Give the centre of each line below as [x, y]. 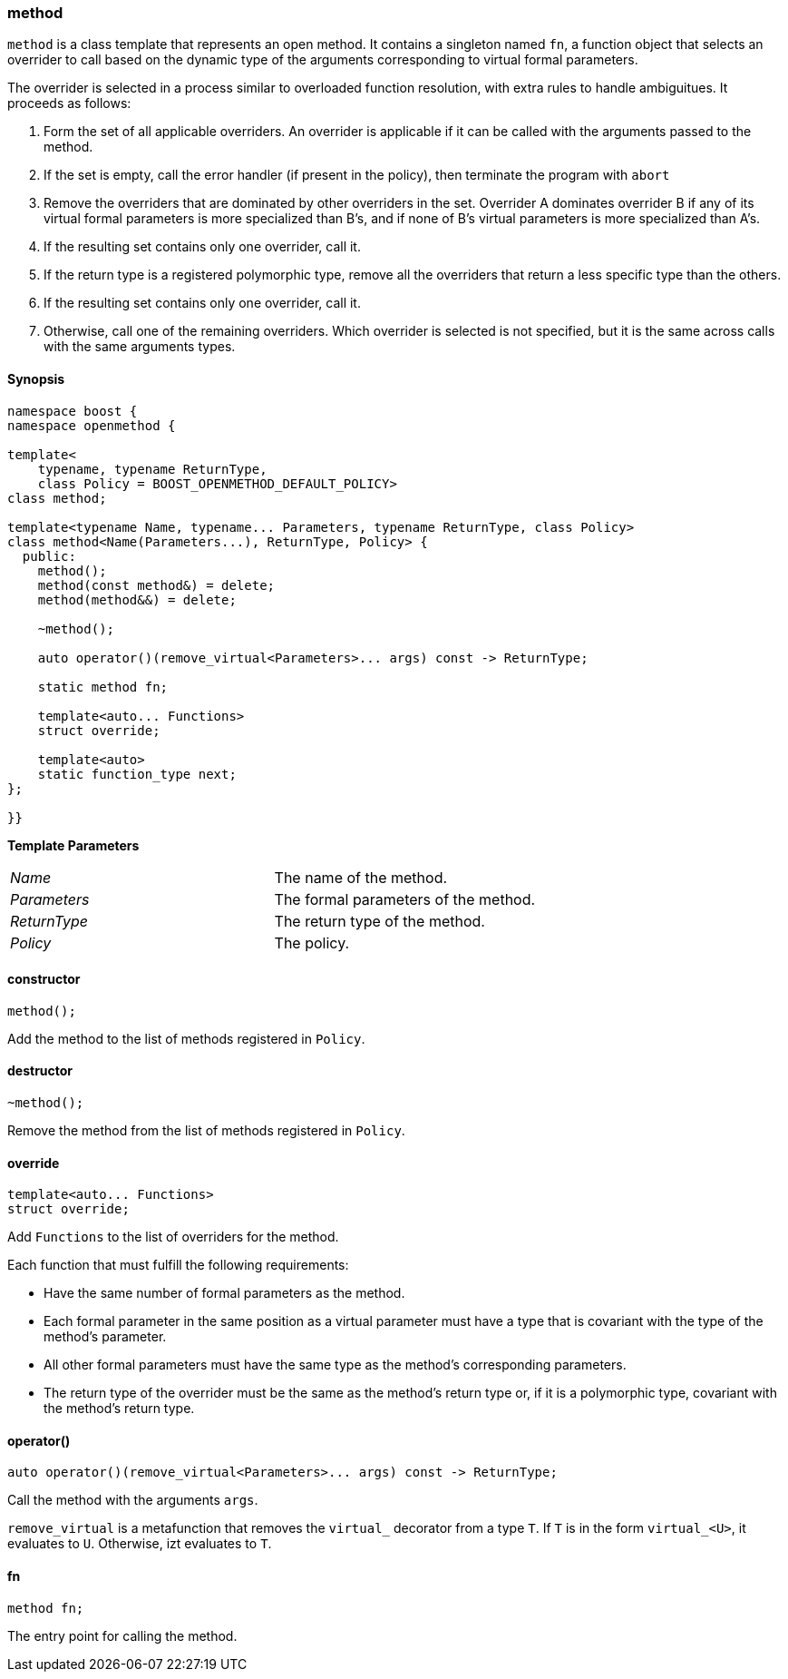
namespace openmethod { [92, 425]
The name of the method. [361, 877]
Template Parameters [73, 845]
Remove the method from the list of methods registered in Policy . [206, 1131]
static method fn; [103, 687]
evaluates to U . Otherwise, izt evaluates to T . [140, 1544]
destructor [40, 1071]
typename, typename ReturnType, [152, 469]
